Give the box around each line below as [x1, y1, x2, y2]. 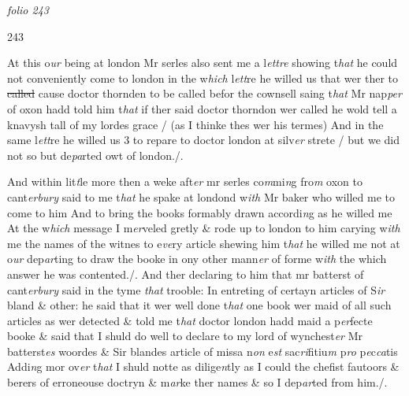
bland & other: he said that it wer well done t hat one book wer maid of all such [7, 297, 392, 313]
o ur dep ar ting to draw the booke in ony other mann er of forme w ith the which [7, 250, 387, 267]
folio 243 [7, 2, 49, 17]
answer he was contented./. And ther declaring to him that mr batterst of [7, 265, 364, 282]
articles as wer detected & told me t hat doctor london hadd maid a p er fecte [7, 312, 373, 328]
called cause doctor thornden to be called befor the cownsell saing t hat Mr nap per [7, 85, 402, 102]
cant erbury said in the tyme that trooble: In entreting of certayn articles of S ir [7, 281, 385, 298]
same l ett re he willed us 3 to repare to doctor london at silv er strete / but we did [7, 131, 400, 148]
